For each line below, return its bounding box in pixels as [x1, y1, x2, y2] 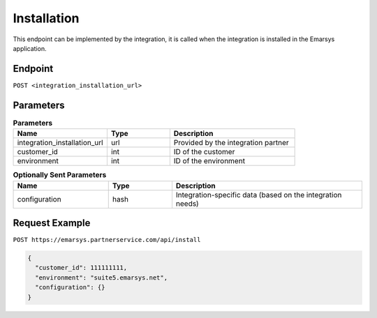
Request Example [13, 217, 91, 229]
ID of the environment [173, 156, 246, 166]
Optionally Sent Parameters [13, 170, 107, 180]
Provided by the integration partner [173, 138, 289, 148]
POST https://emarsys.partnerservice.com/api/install [13, 236, 201, 244]
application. [13, 44, 47, 52]
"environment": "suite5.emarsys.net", [35, 273, 168, 282]
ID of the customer [173, 147, 235, 157]
